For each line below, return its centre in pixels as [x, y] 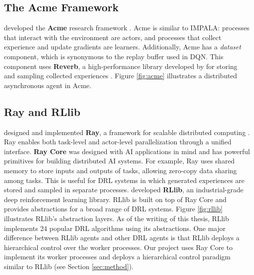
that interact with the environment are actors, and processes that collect [113, 37]
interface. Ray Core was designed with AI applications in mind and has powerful [127, 151]
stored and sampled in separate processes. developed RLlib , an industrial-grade [124, 190]
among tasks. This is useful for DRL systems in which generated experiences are [124, 180]
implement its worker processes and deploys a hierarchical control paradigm [117, 257]
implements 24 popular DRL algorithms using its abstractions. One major [115, 228]
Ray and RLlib [42, 111]
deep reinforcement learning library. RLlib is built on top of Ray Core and [115, 199]
